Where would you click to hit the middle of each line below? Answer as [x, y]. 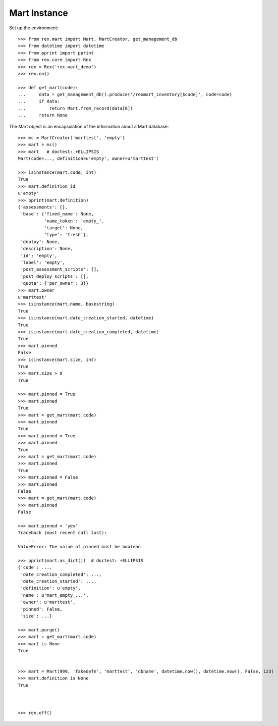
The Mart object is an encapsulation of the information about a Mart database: [89, 126]
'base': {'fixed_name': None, [57, 214]
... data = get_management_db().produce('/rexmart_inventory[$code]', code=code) [125, 95]
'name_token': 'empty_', [74, 221]
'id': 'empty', [39, 256]
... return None [43, 115]
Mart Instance [39, 13]
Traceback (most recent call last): [62, 533]
